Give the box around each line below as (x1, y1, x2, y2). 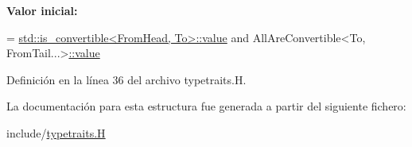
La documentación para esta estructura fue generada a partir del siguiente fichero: (6, 98, 406, 114)
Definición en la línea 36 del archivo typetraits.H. (6, 71, 247, 87)
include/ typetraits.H (6, 124, 106, 141)
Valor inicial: (6, 2, 78, 18)
